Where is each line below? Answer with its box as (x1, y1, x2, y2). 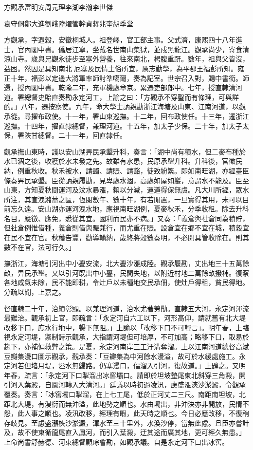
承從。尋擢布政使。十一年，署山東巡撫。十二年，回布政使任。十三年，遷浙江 (4, 111, 249, 121)
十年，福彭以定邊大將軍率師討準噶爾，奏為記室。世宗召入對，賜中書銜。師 (10, 73, 249, 83)
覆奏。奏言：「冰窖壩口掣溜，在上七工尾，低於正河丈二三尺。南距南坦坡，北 (4, 389, 246, 399)
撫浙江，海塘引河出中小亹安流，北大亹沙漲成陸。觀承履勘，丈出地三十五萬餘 (4, 258, 249, 268)
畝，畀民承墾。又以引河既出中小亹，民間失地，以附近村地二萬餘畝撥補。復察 (4, 267, 249, 278)
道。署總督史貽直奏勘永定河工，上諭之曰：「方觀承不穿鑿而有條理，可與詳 (4, 92, 239, 102)
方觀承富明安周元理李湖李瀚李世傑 (4, 2, 113, 12)
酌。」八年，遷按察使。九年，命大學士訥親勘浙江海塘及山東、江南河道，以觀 (4, 101, 246, 112)
